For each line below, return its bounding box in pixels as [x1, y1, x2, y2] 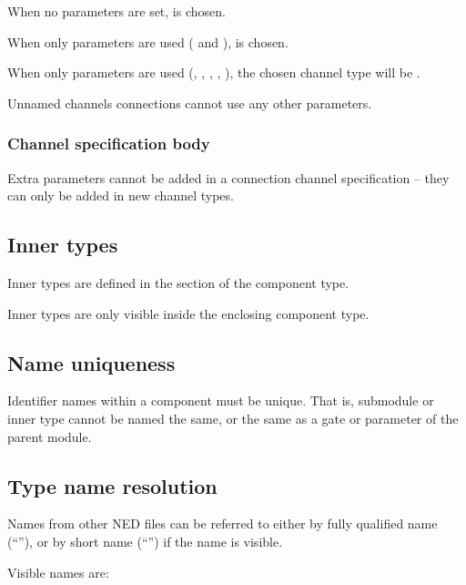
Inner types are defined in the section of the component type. [7, 272, 349, 292]
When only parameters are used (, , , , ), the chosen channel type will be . [7, 63, 420, 82]
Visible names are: [7, 562, 109, 581]
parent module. [7, 426, 92, 446]
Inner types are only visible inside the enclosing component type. [7, 303, 370, 323]
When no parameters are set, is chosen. [7, 2, 226, 20]
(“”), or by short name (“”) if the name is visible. [7, 531, 283, 550]
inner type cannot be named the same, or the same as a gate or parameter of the [7, 408, 459, 427]
